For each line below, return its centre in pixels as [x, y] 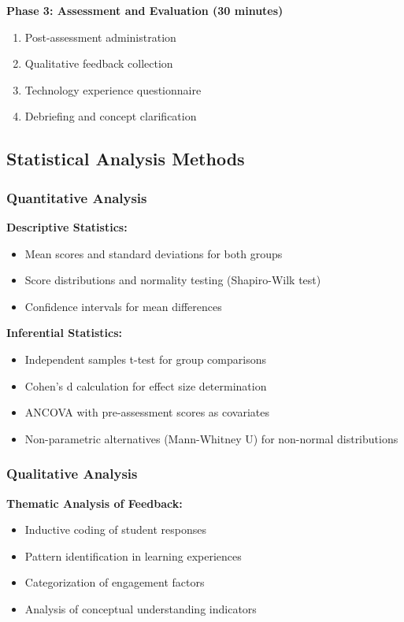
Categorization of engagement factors [115, 582]
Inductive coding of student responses [115, 529]
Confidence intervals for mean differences [123, 306]
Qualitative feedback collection [99, 63]
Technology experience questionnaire [113, 89]
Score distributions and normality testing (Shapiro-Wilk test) [173, 280]
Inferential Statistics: [65, 333]
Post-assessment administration [100, 37]
